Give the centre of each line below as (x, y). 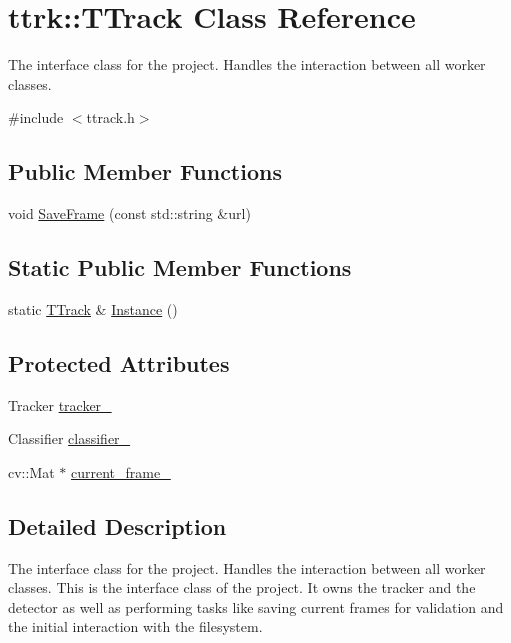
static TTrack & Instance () (93, 308)
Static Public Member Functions (180, 267)
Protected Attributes (119, 362)
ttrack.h (110, 117)
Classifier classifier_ (69, 438)
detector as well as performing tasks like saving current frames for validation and (256, 606)
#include (36, 117)
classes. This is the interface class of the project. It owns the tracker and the (242, 587)
